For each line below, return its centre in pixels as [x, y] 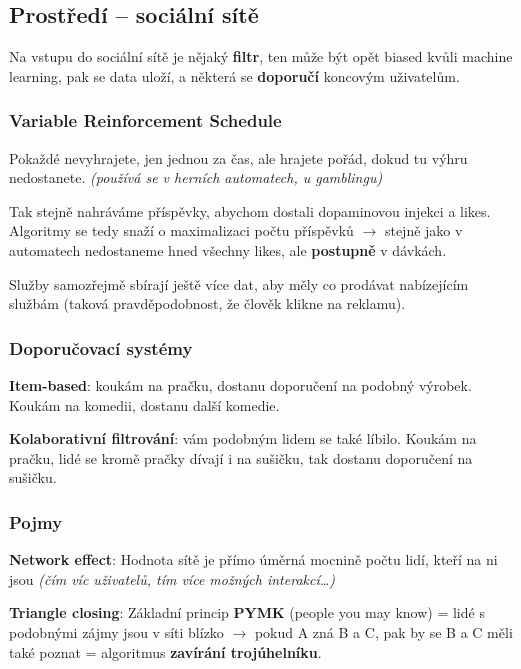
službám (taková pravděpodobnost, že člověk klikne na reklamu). [207, 303]
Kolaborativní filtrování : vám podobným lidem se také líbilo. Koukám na [243, 438]
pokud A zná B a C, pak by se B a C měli [383, 631]
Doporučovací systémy [101, 347]
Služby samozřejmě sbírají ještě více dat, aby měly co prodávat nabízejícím [239, 283]
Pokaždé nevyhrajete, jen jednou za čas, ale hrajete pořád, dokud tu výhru [238, 157]
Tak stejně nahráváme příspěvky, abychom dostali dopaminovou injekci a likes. [250, 210]
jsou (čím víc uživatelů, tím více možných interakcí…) [172, 578]
